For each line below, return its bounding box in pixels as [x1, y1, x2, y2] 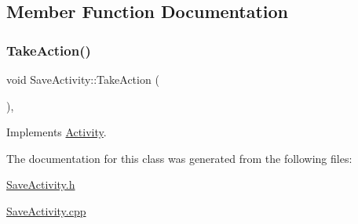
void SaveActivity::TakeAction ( [6, 71, 159, 87]
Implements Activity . [6, 124, 107, 140]
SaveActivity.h [6, 176, 75, 193]
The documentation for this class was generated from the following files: [6, 150, 353, 166]
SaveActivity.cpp [6, 202, 86, 219]
